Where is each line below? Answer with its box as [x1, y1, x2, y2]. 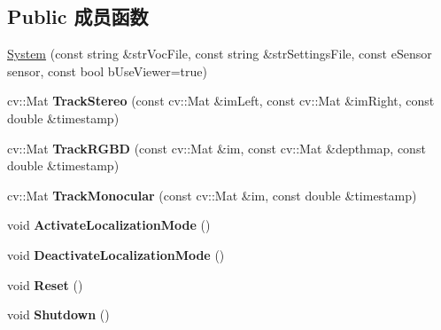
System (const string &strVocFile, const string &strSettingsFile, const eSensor [7, 44, 432, 63]
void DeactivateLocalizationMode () [7, 245, 225, 263]
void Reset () [7, 275, 83, 294]
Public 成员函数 [7, 3, 149, 30]
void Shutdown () [7, 305, 110, 324]
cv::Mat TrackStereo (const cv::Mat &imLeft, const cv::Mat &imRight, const [7, 91, 435, 110]
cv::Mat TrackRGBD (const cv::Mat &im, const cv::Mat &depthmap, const [7, 138, 426, 157]
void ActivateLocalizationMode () [7, 216, 211, 234]
